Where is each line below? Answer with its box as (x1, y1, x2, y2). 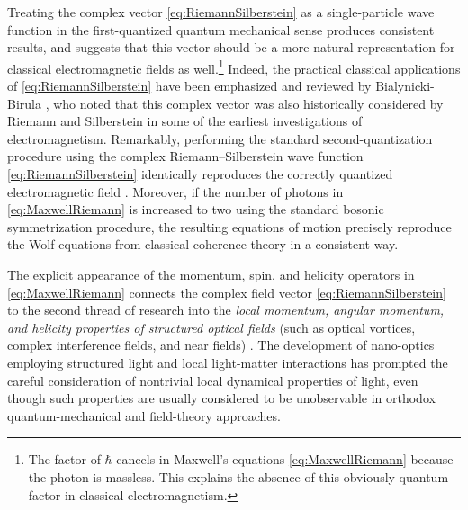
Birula (7, 94, 41, 112)
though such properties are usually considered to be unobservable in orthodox (7, 389, 436, 407)
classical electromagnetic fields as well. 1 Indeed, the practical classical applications (7, 56, 461, 77)
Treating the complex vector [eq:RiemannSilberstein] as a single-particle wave (7, 3, 435, 21)
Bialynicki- (375, 76, 435, 95)
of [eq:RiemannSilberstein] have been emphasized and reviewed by (7, 76, 372, 95)
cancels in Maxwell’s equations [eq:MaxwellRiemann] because (116, 450, 454, 469)
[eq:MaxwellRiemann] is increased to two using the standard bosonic (7, 200, 384, 219)
